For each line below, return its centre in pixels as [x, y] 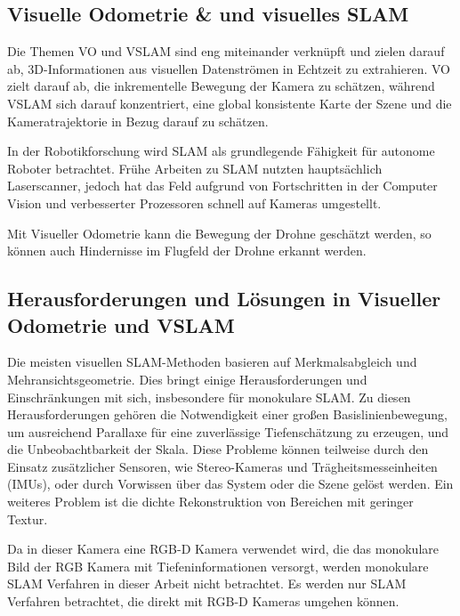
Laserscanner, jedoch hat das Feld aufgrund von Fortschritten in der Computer [222, 186]
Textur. [28, 519]
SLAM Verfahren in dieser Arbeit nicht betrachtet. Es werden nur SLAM [207, 584]
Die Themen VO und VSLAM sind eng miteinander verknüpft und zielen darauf [226, 51]
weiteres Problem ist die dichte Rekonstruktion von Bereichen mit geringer [210, 502]
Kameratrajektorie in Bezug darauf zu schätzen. [138, 121]
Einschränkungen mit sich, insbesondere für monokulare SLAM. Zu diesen [209, 397]
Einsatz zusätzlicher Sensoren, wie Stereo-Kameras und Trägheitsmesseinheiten [222, 466]
